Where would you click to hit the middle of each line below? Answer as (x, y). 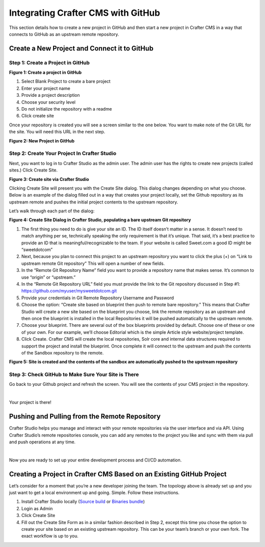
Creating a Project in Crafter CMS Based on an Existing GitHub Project (118, 474)
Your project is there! (30, 403)
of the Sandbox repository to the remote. (63, 353)
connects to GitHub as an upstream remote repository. (64, 34)
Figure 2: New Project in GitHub (42, 141)
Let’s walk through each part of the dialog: (52, 211)
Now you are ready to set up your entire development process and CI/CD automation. (95, 460)
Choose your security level (48, 102)
